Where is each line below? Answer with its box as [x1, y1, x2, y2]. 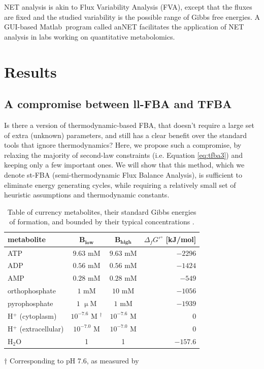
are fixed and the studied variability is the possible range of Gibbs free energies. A [4, 11, 260, 22]
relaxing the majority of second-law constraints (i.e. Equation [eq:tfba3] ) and [4, 149, 243, 160]
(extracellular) [19, 323, 64, 333]
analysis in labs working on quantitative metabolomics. [4, 31, 175, 42]
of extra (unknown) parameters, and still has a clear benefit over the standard [4, 129, 247, 140]
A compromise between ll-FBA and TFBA [4, 96, 232, 112]
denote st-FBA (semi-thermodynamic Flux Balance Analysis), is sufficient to [4, 169, 243, 180]
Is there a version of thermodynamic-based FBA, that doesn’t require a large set [4, 119, 254, 130]
